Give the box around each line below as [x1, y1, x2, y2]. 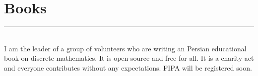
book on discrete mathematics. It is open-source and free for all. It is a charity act [4, 53, 254, 63]
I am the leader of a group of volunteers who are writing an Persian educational [4, 43, 247, 53]
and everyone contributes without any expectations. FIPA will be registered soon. [4, 62, 252, 73]
